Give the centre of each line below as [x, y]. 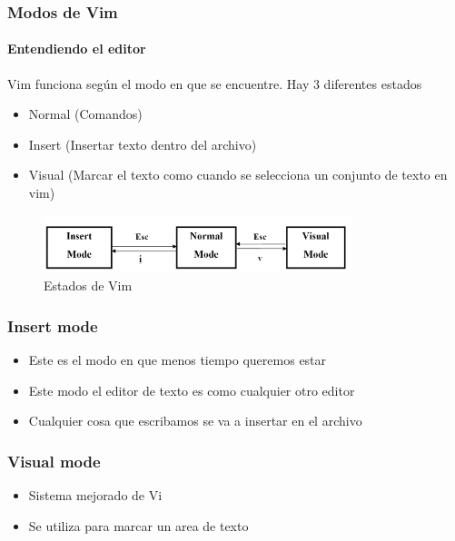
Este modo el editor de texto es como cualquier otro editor [192, 390]
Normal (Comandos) [85, 114]
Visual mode [54, 461]
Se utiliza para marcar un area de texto [138, 525]
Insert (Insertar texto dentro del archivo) [143, 144]
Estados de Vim [88, 285]
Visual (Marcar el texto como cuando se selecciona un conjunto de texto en [238, 175]
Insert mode [53, 325]
